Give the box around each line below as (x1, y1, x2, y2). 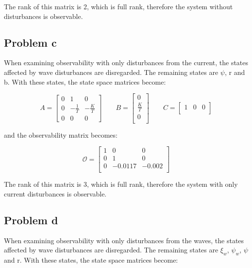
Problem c (4, 35, 57, 50)
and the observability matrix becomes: (4, 129, 118, 140)
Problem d (4, 212, 58, 227)
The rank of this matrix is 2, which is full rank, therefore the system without (4, 1, 233, 11)
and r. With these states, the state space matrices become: (4, 255, 178, 265)
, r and (224, 67, 245, 77)
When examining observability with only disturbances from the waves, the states (4, 235, 244, 245)
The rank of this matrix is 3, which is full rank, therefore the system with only (4, 179, 238, 189)
